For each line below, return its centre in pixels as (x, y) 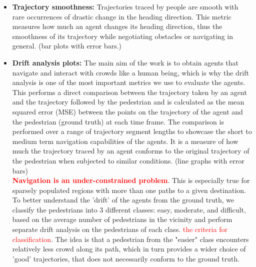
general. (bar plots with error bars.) (67, 46)
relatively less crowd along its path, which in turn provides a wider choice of (129, 249)
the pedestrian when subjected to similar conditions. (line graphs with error (128, 160)
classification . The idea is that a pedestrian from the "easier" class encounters (130, 239)
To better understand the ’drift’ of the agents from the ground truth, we (123, 200)
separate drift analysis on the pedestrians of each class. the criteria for (120, 229)
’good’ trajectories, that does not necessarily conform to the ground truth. (126, 258)
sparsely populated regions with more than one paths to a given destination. (129, 190)
